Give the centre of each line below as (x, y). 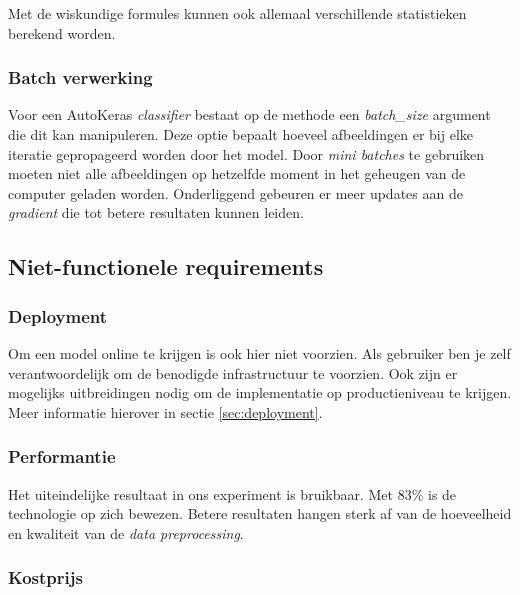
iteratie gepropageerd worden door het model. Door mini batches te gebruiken (246, 153)
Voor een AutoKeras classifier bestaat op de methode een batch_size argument (249, 114)
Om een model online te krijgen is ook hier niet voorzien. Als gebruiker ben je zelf (259, 352)
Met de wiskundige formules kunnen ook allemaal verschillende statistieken (237, 13)
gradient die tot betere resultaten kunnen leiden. (156, 212)
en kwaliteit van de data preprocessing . (126, 532)
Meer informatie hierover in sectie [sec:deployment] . (165, 411)
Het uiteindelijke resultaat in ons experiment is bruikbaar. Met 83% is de (232, 493)
